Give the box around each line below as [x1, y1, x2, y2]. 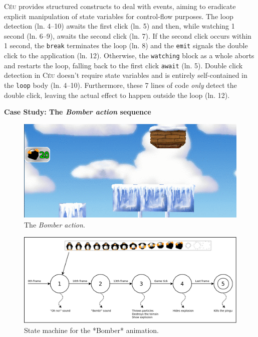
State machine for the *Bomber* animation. [24, 324, 159, 335]
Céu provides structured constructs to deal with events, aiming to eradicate [4, 1, 236, 11]
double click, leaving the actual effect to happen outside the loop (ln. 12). [4, 89, 230, 100]
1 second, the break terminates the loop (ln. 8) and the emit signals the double [4, 40, 248, 51]
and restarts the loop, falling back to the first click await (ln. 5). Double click [4, 60, 243, 70]
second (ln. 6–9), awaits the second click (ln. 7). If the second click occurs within [4, 30, 251, 41]
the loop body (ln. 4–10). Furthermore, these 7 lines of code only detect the [4, 79, 237, 90]
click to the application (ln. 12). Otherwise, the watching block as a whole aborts [4, 50, 254, 61]
